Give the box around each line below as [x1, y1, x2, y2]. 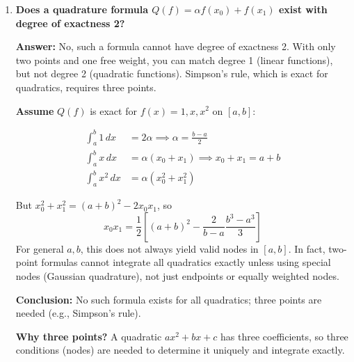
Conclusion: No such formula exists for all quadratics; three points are [15, 292, 322, 306]
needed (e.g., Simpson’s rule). [15, 306, 141, 320]
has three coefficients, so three [220, 329, 348, 343]
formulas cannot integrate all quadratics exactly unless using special [41, 255, 331, 269]
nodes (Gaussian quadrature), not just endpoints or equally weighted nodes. [15, 268, 339, 283]
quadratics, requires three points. [15, 79, 156, 94]
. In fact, [288, 241, 325, 255]
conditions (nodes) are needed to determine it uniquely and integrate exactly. [15, 343, 345, 357]
